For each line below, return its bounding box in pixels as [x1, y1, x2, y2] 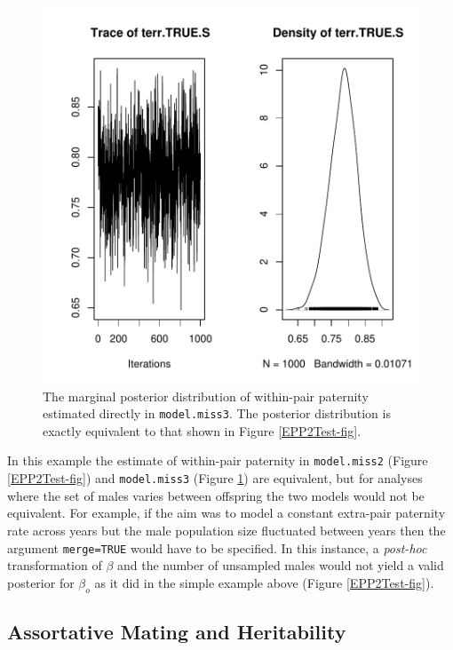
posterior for [7, 573, 75, 591]
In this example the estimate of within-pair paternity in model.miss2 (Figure [7, 451, 428, 470]
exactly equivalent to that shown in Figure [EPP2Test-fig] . [43, 421, 362, 440]
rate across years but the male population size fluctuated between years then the [7, 520, 446, 539]
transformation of [7, 556, 102, 575]
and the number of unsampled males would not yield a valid [117, 556, 444, 575]
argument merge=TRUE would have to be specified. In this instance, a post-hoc [7, 538, 427, 557]
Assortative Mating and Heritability [7, 617, 346, 645]
